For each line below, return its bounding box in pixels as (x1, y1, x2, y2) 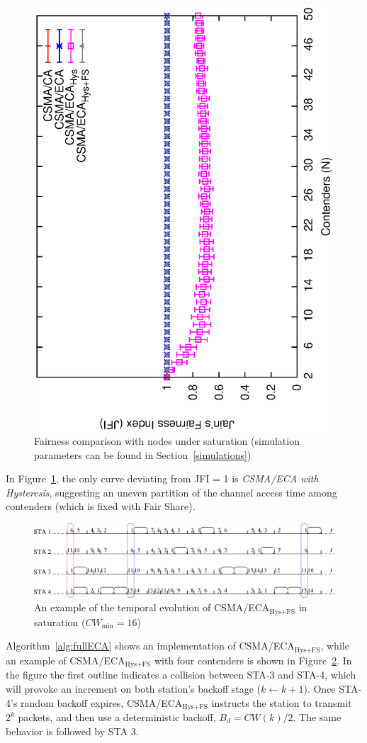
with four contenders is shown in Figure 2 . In (154, 652, 352, 667)
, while (320, 638, 349, 653)
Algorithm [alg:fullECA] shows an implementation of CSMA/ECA (6, 638, 295, 653)
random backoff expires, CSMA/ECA (21, 695, 183, 710)
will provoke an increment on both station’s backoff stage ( (6, 681, 261, 696)
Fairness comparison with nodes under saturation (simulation (34, 433, 300, 448)
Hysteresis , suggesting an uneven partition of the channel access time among (6, 484, 337, 499)
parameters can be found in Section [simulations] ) (34, 447, 252, 462)
